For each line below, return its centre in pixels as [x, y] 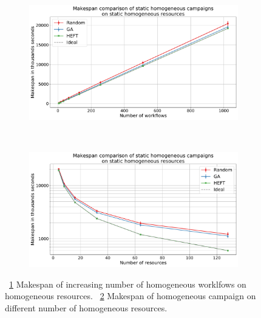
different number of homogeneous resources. [86, 307]
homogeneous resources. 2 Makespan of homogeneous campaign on [130, 296]
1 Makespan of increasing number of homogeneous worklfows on [128, 284]
